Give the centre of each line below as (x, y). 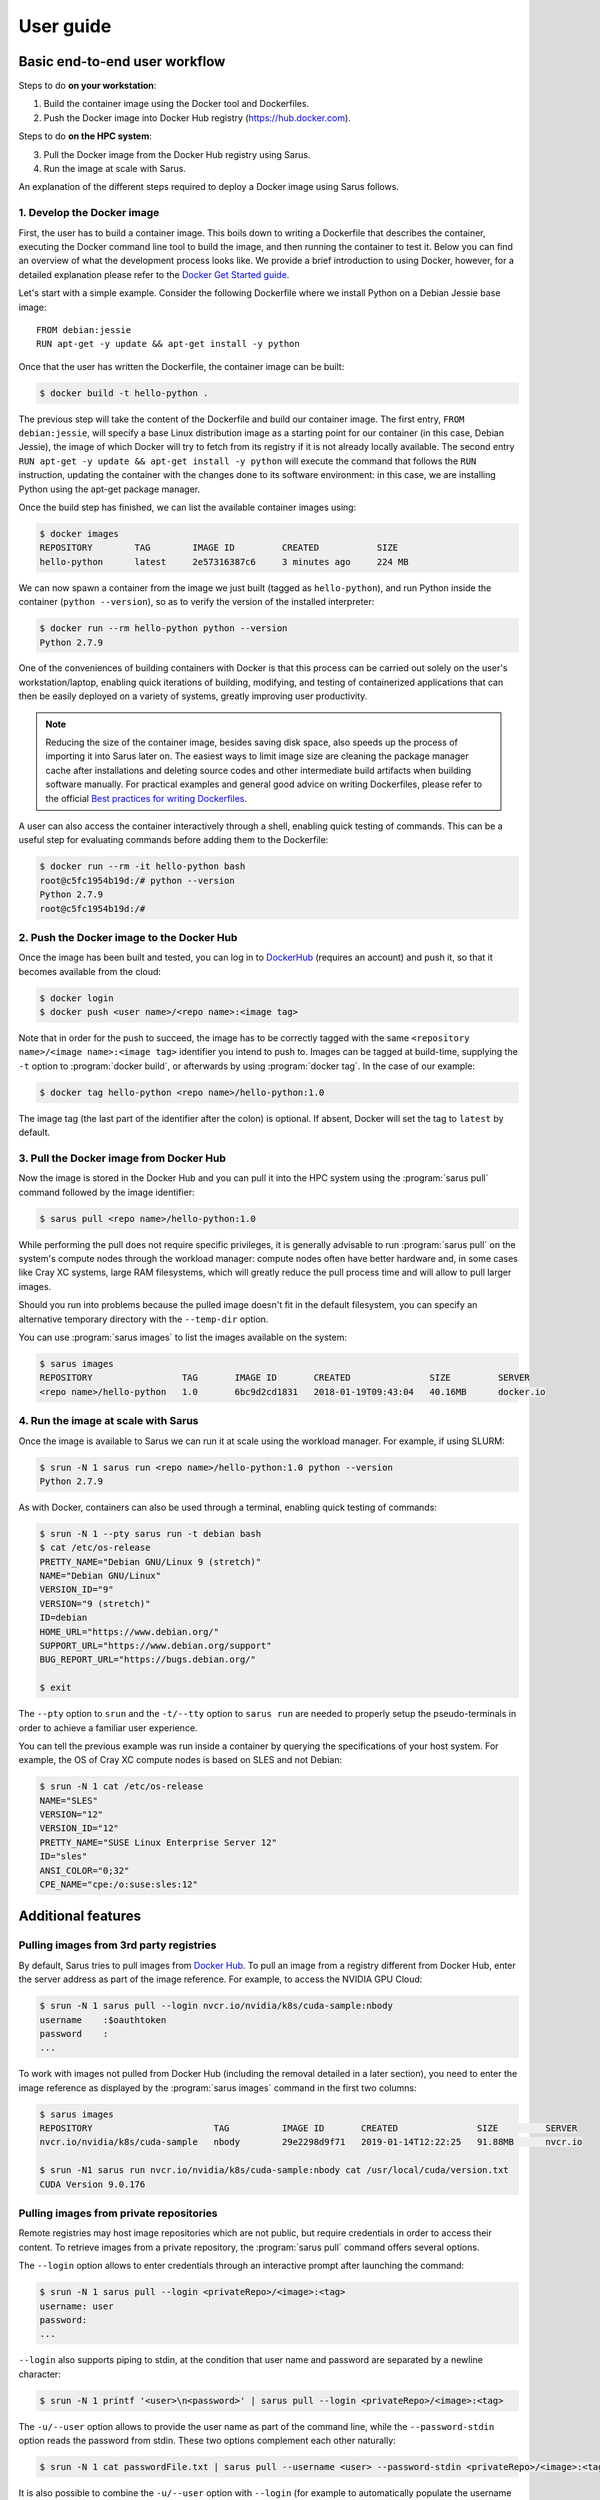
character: (40, 2374)
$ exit (55, 1688)
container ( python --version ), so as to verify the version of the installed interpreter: (196, 602)
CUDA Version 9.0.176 (92, 2184)
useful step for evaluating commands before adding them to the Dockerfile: (173, 840)
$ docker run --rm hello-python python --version (163, 628)
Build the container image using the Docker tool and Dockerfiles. (176, 104)
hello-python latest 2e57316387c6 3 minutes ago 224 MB (224, 561)
